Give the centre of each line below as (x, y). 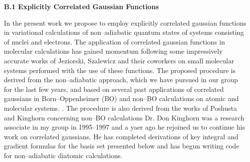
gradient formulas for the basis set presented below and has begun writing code (122, 146)
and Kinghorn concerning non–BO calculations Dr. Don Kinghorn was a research (124, 117)
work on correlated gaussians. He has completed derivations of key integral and (121, 136)
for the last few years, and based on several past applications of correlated (114, 89)
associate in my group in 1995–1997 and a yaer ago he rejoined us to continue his (125, 127)
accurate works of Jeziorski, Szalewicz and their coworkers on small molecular (119, 60)
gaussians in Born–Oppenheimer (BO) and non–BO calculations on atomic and (121, 98)
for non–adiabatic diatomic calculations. (63, 155)
